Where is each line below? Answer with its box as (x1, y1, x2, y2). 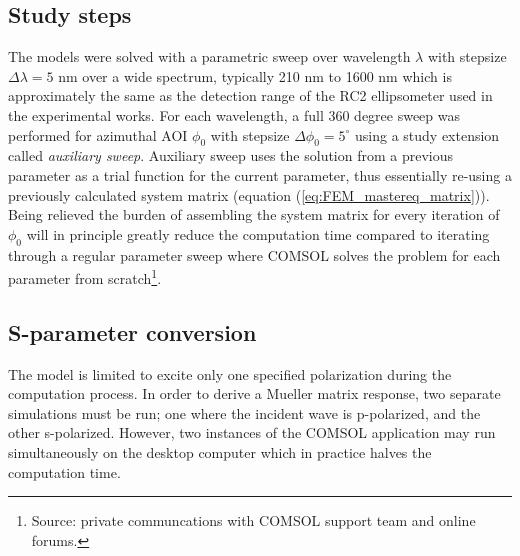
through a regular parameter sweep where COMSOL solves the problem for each (8, 244, 501, 265)
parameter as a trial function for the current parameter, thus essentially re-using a (8, 164, 512, 185)
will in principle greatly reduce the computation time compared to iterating (26, 223, 490, 244)
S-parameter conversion (8, 316, 257, 347)
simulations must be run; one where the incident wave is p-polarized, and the (8, 402, 481, 423)
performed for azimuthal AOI (8, 124, 188, 145)
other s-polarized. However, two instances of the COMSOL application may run (8, 422, 496, 443)
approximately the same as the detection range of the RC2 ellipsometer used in (8, 85, 493, 106)
